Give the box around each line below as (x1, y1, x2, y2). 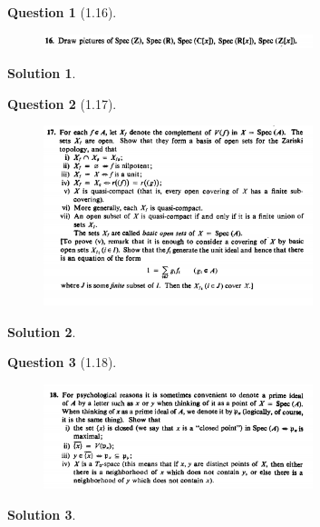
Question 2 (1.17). (7, 94, 117, 113)
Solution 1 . (7, 64, 76, 83)
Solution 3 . (7, 504, 76, 523)
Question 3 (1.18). (7, 353, 117, 372)
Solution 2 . (7, 322, 76, 341)
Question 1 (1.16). (7, 3, 117, 21)
